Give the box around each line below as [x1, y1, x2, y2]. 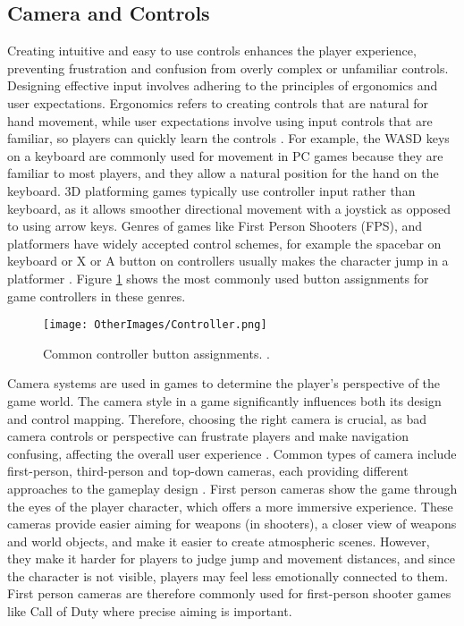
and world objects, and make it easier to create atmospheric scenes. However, [7, 531, 430, 550]
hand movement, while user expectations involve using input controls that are [7, 111, 433, 130]
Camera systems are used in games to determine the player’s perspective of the [7, 374, 441, 393]
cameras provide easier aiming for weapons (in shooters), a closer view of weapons [7, 514, 457, 533]
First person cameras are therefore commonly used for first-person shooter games [7, 584, 451, 603]
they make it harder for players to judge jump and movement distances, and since [7, 549, 455, 568]
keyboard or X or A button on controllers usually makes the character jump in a [7, 251, 449, 270]
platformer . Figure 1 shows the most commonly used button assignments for [7, 268, 429, 287]
